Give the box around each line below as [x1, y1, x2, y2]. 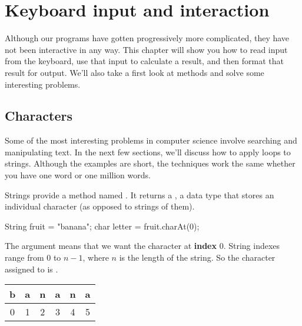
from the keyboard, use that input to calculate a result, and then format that [5, 55, 284, 67]
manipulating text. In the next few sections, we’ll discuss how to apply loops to [5, 145, 291, 158]
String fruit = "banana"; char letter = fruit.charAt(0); [5, 219, 200, 232]
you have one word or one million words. [5, 169, 151, 181]
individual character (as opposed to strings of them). [5, 200, 195, 212]
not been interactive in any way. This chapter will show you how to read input [5, 43, 288, 55]
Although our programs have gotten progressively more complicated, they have [5, 32, 290, 44]
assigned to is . [5, 262, 58, 275]
